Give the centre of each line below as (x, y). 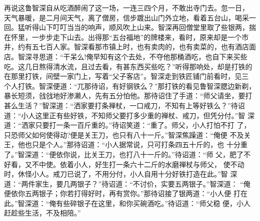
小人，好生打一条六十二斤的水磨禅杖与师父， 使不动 (159, 164)
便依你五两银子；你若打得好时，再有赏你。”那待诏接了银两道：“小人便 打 (122, 193)
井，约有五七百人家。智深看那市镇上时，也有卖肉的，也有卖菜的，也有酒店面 (130, 47)
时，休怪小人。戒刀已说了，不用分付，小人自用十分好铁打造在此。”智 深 (121, 174)
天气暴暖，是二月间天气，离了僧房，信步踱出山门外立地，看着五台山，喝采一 (130, 17)
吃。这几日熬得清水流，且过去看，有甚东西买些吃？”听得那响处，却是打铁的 (128, 66)
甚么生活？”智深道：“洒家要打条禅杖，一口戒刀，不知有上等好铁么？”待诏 (124, 105)
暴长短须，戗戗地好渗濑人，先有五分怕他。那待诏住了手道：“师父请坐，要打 (128, 96)
